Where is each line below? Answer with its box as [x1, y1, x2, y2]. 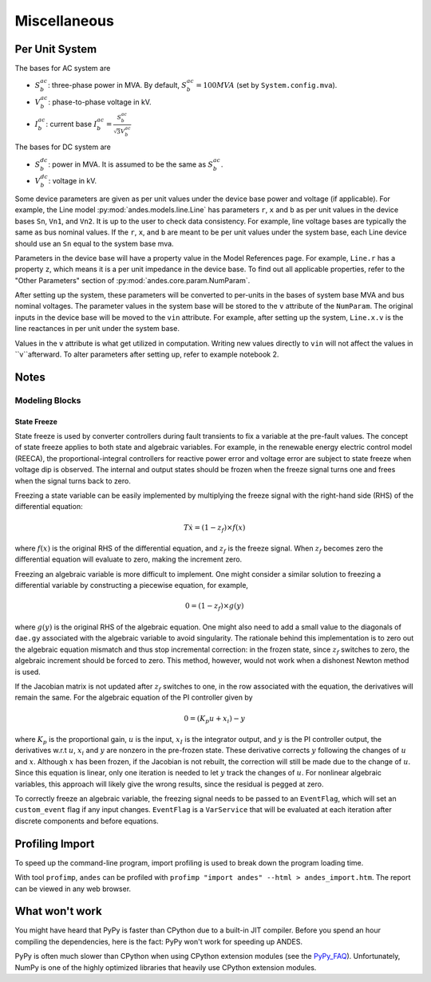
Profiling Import [14, 837, 95, 850]
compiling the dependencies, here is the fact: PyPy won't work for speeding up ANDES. [14, 937, 303, 946]
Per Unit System [14, 42, 97, 56]
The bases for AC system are [14, 64, 111, 73]
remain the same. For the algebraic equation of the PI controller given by [14, 692, 253, 702]
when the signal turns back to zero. [14, 475, 131, 486]
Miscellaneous [14, 12, 115, 30]
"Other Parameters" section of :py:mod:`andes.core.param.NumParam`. [14, 275, 251, 285]
